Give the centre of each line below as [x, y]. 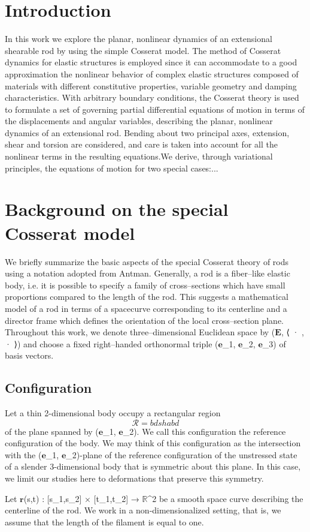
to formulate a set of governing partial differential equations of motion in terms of [155, 109]
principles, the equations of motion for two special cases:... [112, 168]
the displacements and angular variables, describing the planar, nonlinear [139, 121]
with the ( [23, 454]
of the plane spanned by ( [52, 431]
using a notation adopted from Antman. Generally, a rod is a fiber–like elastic [148, 273]
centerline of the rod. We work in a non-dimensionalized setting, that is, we [143, 510]
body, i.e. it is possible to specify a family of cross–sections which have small [145, 285]
